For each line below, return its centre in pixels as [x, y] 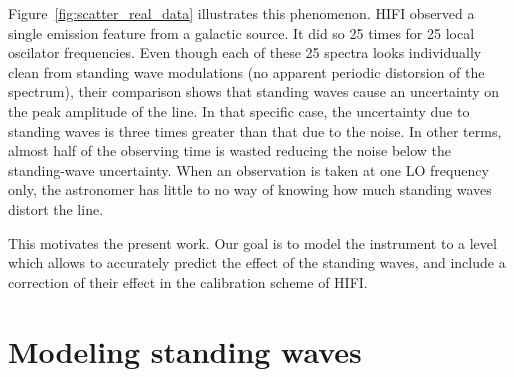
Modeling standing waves [185, 350]
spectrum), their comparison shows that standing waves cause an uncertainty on [254, 91]
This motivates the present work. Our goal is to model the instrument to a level [252, 242]
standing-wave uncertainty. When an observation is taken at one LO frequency [248, 169]
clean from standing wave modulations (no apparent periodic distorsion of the [246, 71]
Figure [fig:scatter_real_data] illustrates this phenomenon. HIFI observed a [241, 13]
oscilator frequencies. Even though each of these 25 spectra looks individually [245, 52]
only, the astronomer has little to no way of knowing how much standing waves [250, 189]
